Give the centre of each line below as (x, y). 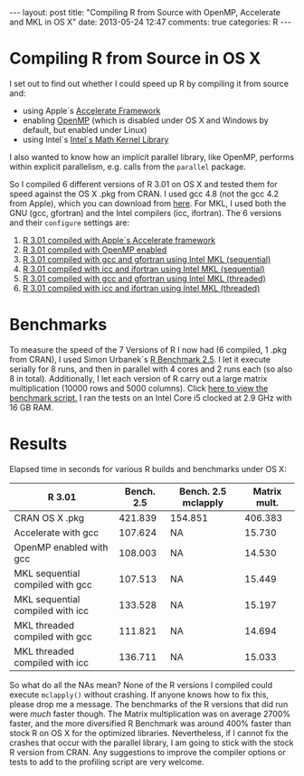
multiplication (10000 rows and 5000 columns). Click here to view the (139, 388)
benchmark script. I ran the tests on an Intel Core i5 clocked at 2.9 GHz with (151, 397)
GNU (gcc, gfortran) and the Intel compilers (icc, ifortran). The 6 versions (146, 213)
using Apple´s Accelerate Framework (91, 110)
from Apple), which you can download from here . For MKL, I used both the (148, 203)
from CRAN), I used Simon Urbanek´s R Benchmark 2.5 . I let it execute (140, 359)
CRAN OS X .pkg (49, 517)
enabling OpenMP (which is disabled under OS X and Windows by (145, 120)
